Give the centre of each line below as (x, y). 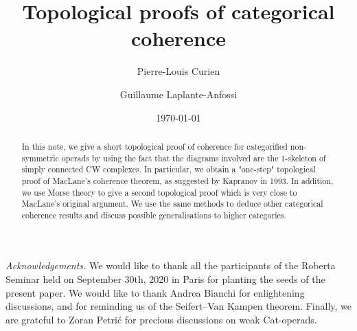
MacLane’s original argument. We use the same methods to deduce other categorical (172, 204)
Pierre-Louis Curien (178, 71)
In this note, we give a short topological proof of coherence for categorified (154, 146)
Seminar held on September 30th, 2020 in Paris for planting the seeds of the (165, 279)
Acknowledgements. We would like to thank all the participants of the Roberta (171, 265)
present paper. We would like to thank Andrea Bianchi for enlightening (155, 292)
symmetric (40, 158)
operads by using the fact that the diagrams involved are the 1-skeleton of (194, 158)
